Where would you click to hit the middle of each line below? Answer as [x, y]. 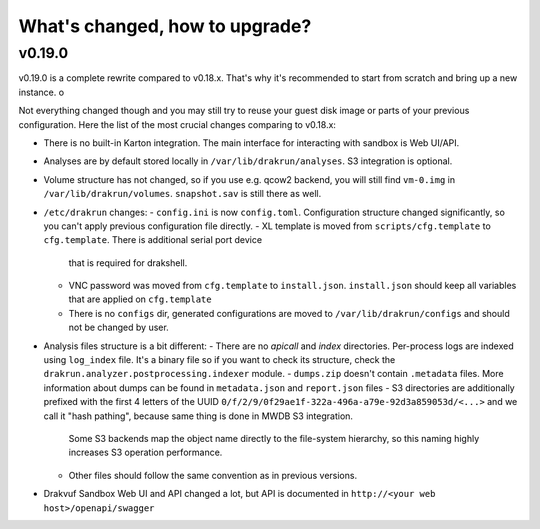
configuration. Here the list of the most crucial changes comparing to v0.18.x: [177, 124]
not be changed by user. [118, 327]
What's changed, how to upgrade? [165, 26]
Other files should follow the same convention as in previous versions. [213, 475]
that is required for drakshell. [128, 262]
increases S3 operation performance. [145, 452]
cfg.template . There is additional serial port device [153, 240]
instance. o [41, 92]
